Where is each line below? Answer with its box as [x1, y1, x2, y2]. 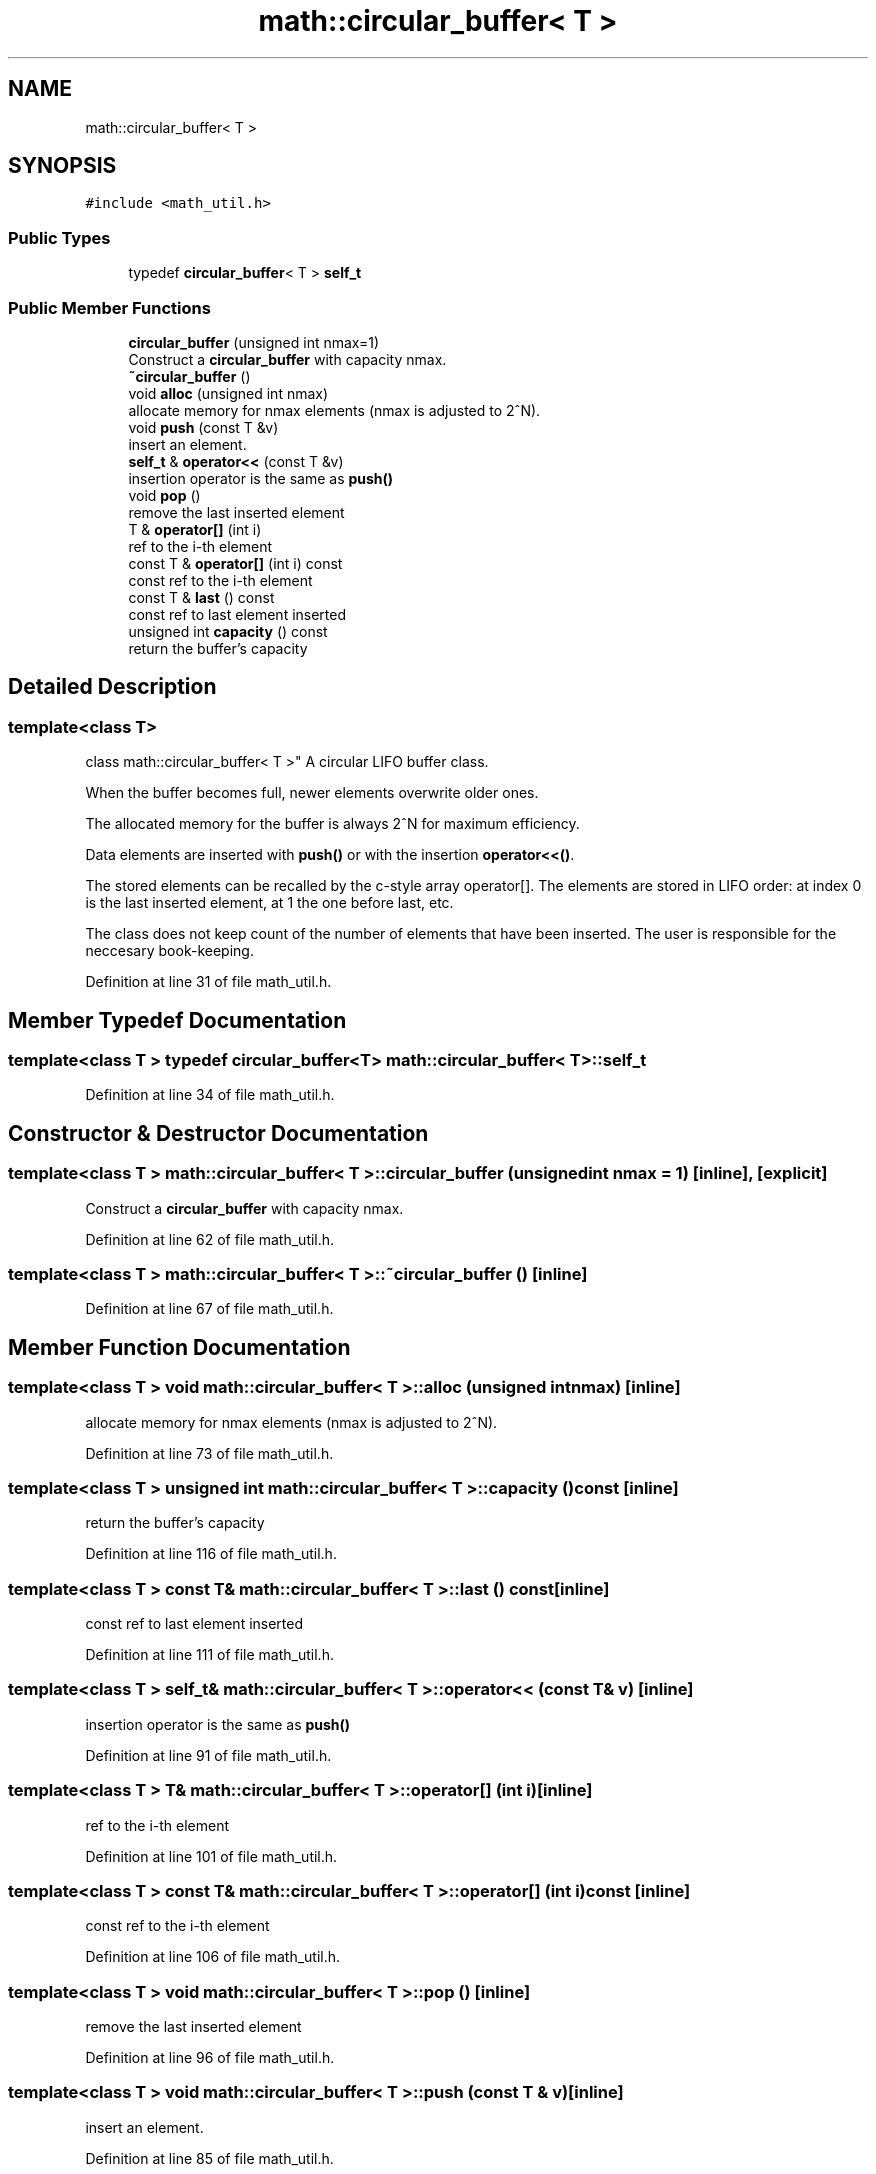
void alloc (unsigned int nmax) [128, 384, 329, 402]
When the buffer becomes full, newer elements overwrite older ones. [85, 784, 539, 802]
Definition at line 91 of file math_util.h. [85, 1746, 332, 1764]
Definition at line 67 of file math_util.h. [85, 1300, 334, 1318]
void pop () [128, 486, 201, 504]
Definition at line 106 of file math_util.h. [85, 1948, 341, 1966]
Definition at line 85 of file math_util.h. [85, 2149, 334, 2167]
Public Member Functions [8, 297, 211, 318]
